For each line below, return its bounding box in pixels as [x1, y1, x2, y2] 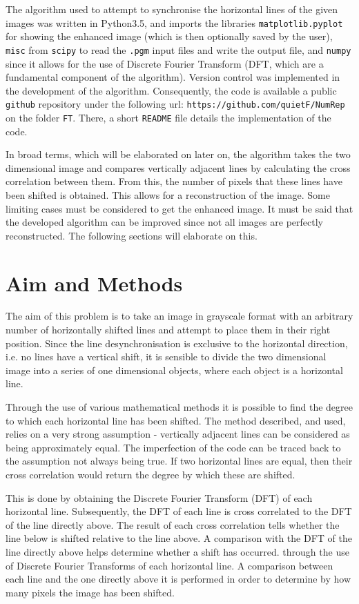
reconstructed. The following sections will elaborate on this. [6, 228, 258, 242]
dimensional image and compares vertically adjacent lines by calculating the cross [6, 160, 351, 175]
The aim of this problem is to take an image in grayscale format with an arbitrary [6, 309, 353, 323]
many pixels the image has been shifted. [6, 585, 175, 599]
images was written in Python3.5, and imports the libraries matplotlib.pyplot [6, 15, 343, 30]
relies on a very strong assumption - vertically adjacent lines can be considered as [6, 427, 350, 441]
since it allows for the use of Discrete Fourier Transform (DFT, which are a [6, 56, 324, 70]
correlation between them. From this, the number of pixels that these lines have [6, 174, 342, 188]
